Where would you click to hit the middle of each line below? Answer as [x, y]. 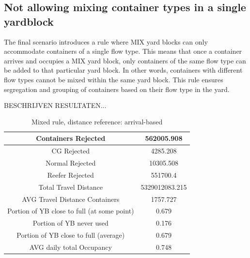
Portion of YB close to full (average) [71, 235]
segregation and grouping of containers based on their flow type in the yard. [117, 89]
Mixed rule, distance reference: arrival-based [97, 121]
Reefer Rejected [70, 175]
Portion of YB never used [70, 223]
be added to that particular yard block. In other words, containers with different [123, 70]
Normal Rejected [71, 163]
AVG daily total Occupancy [70, 247]
